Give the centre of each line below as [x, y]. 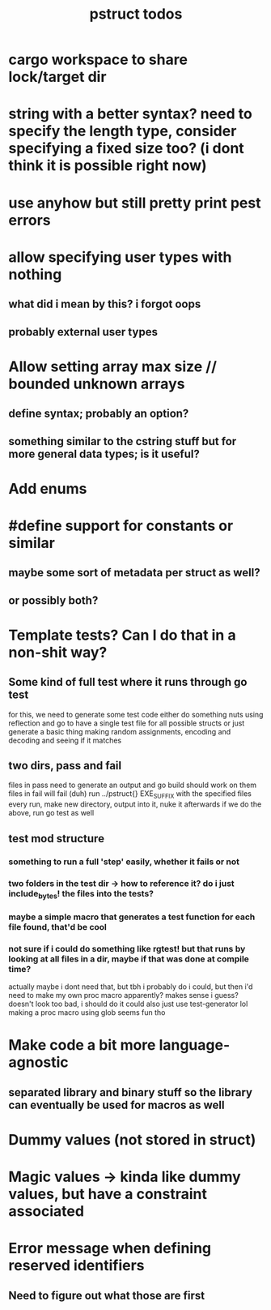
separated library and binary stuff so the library [131, 1092]
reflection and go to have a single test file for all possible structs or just [127, 723]
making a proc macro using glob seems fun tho [87, 1012]
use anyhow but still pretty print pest [135, 203]
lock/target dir [57, 77]
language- [195, 1045]
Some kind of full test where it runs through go [128, 682]
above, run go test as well [51, 813]
